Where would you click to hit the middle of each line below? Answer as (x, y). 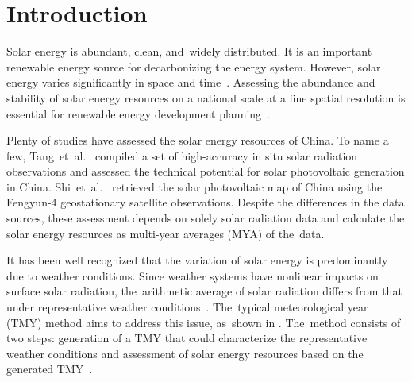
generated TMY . (50, 369)
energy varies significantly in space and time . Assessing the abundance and (191, 82)
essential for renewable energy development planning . (139, 113)
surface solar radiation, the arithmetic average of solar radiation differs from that (204, 291)
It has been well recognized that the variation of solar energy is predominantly (197, 260)
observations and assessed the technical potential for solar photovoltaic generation (206, 171)
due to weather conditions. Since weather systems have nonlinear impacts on (193, 275)
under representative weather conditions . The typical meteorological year (187, 307)
